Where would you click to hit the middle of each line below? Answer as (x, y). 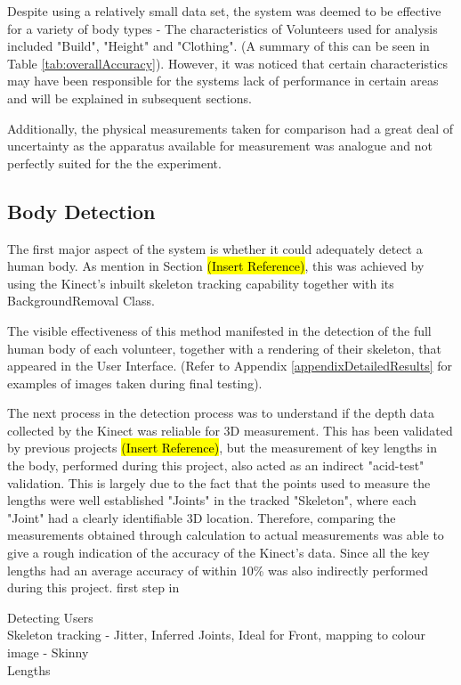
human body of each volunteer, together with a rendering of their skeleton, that (224, 348)
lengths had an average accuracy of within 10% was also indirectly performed (218, 570)
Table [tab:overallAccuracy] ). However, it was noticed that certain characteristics (228, 63)
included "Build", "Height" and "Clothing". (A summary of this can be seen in (218, 46)
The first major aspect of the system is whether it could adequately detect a (215, 248)
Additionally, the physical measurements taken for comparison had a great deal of (230, 128)
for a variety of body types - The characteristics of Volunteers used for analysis (222, 28)
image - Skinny (48, 652)
